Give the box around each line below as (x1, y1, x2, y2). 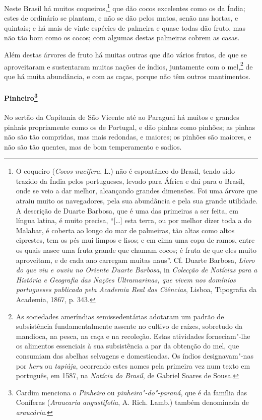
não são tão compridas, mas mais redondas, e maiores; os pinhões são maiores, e (4, 131, 251, 142)
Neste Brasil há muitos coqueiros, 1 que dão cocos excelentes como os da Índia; (4, 2, 245, 13)
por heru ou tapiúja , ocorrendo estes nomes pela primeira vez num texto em (16, 360, 250, 371)
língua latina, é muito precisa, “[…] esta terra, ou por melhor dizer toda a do (16, 215, 251, 226)
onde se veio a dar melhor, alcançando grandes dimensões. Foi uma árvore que (16, 185, 257, 196)
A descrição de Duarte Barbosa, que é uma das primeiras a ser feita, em (16, 205, 238, 216)
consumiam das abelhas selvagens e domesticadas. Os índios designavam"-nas (16, 350, 253, 361)
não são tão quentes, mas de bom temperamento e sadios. (4, 141, 182, 152)
